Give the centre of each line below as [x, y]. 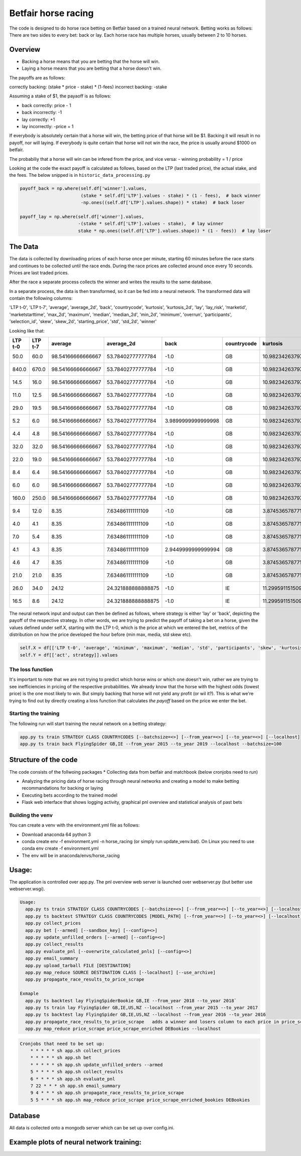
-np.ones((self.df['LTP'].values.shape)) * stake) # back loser [163, 203]
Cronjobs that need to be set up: [62, 1043]
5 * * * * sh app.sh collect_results [77, 1072]
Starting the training [34, 713]
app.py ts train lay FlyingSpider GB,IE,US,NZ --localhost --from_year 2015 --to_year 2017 [142, 1008]
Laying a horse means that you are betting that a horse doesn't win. [92, 68]
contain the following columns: [41, 298]
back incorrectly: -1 [42, 113]
